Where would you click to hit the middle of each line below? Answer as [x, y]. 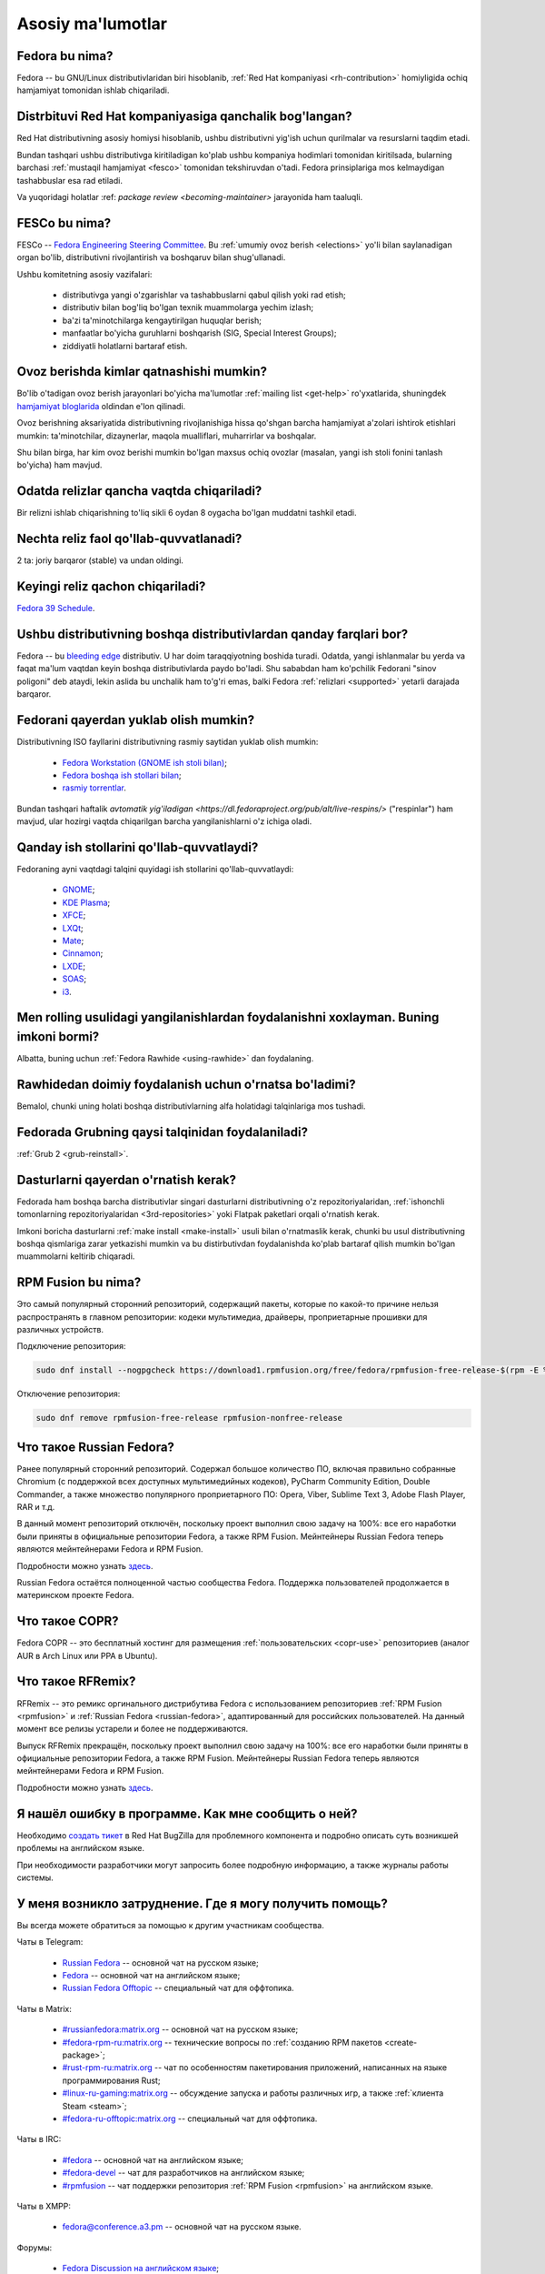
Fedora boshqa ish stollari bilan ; [122, 775]
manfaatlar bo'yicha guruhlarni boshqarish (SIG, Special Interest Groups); [199, 333]
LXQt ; [73, 928]
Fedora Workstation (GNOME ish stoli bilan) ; [144, 762]
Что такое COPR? [68, 1621]
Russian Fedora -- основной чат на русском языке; [160, 1962]
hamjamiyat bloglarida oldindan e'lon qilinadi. [101, 406]
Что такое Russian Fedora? [95, 1447]
